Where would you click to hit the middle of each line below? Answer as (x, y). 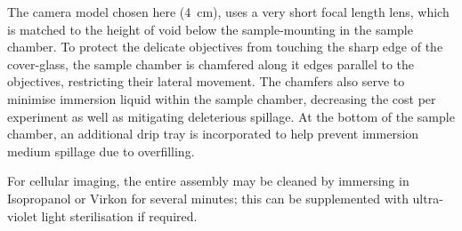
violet (22, 215)
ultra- (428, 198)
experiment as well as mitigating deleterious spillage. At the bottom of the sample (231, 116)
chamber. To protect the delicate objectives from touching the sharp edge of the (225, 47)
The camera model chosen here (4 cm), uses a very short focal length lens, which (228, 12)
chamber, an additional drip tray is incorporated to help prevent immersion (213, 134)
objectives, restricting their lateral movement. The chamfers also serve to (206, 81)
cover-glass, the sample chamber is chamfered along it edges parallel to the (211, 64)
